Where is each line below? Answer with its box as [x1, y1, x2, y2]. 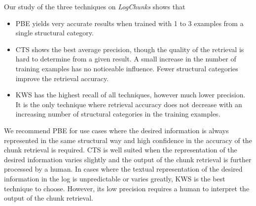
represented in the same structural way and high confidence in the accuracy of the [4, 135, 252, 145]
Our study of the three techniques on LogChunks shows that [4, 1, 185, 11]
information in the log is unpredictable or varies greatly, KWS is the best [4, 173, 225, 183]
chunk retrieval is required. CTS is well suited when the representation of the [4, 145, 237, 155]
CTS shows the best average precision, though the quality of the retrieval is [15, 44, 244, 54]
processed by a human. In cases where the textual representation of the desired [4, 164, 243, 174]
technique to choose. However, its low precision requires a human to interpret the [4, 183, 250, 193]
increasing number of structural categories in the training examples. [15, 109, 220, 119]
